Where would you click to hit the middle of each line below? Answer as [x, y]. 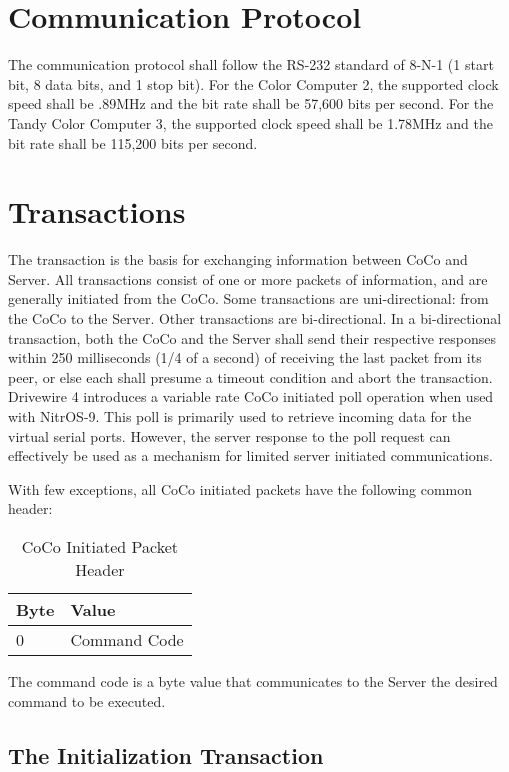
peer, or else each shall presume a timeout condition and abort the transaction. [250, 376]
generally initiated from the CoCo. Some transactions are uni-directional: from [248, 298]
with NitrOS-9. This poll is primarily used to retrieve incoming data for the [240, 415]
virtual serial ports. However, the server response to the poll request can [229, 435]
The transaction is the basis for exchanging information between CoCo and [238, 259]
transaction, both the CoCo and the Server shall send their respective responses [252, 337]
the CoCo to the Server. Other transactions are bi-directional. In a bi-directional [255, 318]
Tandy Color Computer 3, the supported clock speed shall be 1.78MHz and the [250, 122]
